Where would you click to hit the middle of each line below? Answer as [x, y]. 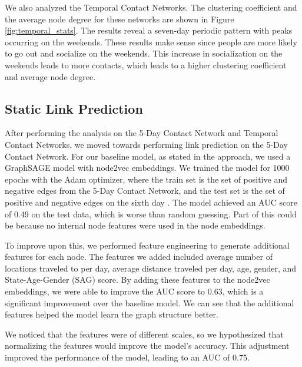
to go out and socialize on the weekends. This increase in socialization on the [144, 53]
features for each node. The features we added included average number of [139, 257]
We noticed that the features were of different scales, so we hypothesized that [144, 334]
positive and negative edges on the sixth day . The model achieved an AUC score [151, 202]
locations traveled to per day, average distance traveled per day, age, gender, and [151, 268]
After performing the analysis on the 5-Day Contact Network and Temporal [142, 133]
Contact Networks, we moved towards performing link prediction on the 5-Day [146, 144]
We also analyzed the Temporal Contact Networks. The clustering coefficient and [151, 7]
